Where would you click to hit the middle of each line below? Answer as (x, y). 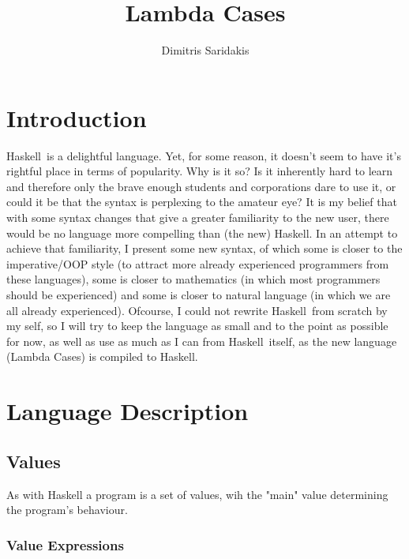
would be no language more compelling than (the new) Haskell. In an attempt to (202, 233)
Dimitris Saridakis (205, 50)
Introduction (77, 117)
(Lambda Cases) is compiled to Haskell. (102, 356)
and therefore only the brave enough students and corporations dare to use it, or (201, 186)
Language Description (128, 411)
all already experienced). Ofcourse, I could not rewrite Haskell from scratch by (197, 310)
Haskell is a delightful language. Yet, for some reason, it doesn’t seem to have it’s (204, 155)
